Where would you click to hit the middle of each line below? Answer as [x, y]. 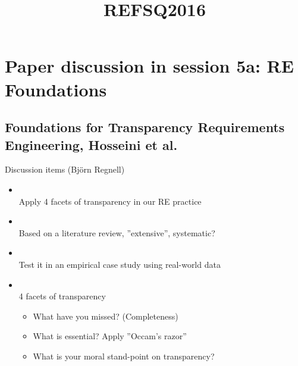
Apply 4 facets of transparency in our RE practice [110, 201]
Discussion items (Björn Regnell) [65, 169]
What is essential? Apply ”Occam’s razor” [110, 336]
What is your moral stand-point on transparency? [124, 356]
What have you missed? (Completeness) [106, 316]
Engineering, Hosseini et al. [91, 144]
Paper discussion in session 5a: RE [149, 66]
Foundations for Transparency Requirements [145, 127]
